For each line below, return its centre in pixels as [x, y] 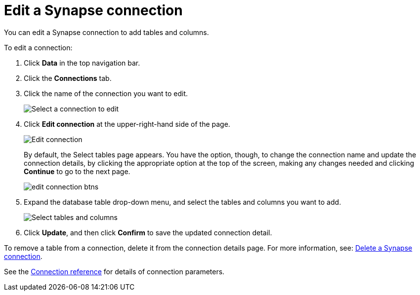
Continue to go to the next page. [77, 171]
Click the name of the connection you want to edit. [106, 93]
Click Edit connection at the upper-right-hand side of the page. [127, 124]
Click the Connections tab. [68, 78]
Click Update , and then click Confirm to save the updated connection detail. [148, 232]
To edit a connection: [38, 47]
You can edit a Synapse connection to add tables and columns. [106, 32]
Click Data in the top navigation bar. [82, 63]
